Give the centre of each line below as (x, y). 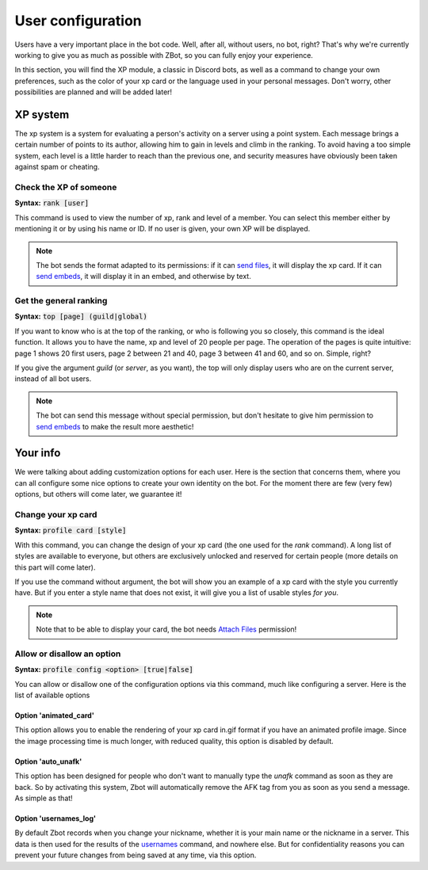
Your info (38, 453)
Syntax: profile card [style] (71, 530)
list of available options (52, 695)
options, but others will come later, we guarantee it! (98, 494)
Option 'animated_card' (54, 715)
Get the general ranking (61, 301)
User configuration (78, 21)
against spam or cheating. (57, 167)
